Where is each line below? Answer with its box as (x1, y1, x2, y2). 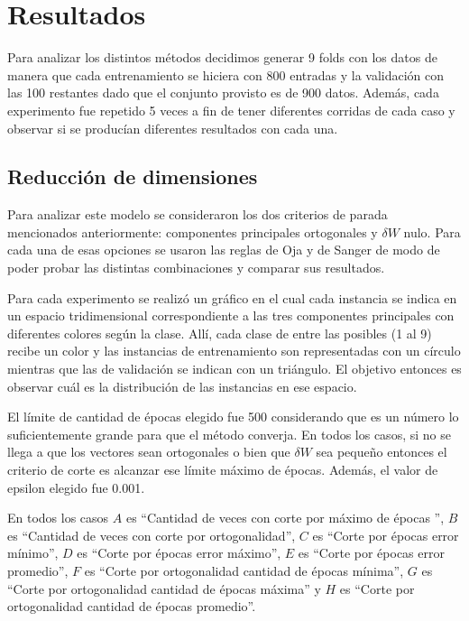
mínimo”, (7, 543, 59, 562)
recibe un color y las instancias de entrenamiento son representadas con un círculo (7, 341, 461, 360)
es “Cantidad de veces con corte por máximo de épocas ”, (125, 508, 445, 527)
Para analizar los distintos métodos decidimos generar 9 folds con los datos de (7, 48, 437, 67)
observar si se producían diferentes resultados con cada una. (7, 118, 338, 137)
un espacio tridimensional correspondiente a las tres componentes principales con (7, 306, 455, 325)
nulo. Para (403, 222, 461, 241)
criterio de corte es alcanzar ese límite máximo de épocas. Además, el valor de (7, 460, 438, 479)
